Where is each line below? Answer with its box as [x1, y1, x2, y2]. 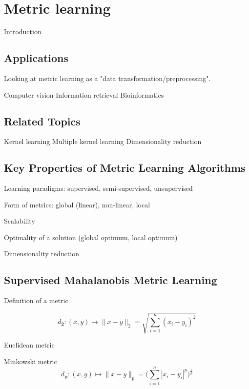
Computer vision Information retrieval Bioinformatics [4, 89, 164, 100]
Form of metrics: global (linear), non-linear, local [4, 199, 150, 209]
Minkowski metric [4, 356, 57, 367]
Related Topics [4, 113, 81, 128]
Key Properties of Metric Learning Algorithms [4, 160, 246, 175]
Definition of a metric [4, 295, 68, 306]
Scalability [4, 216, 35, 226]
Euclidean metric [4, 340, 55, 350]
